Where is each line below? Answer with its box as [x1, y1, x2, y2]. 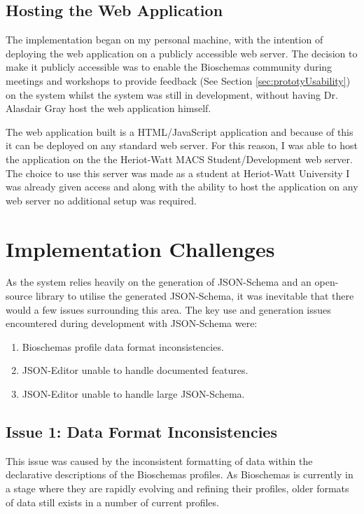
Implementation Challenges [6, 234, 275, 263]
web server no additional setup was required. [6, 193, 197, 207]
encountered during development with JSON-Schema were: [6, 316, 258, 331]
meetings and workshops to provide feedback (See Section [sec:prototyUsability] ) [6, 73, 351, 88]
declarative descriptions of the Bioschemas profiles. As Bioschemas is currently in [6, 467, 353, 482]
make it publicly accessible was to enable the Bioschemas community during [6, 60, 332, 74]
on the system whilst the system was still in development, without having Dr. [6, 87, 338, 102]
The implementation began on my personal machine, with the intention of [6, 32, 323, 47]
